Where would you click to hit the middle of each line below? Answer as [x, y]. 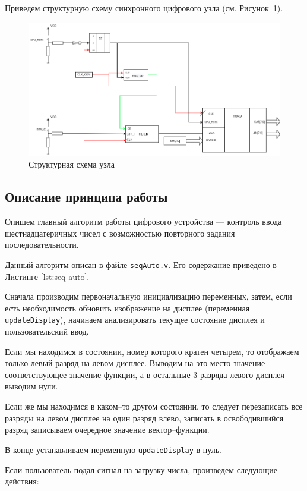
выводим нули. [31, 386]
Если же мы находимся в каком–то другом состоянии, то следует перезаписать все [154, 406]
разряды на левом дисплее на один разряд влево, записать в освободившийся [144, 418]
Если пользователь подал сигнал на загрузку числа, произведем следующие [141, 469]
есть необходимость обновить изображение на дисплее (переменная [127, 308]
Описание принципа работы [86, 196]
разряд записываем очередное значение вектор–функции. [107, 429]
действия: [22, 481]
